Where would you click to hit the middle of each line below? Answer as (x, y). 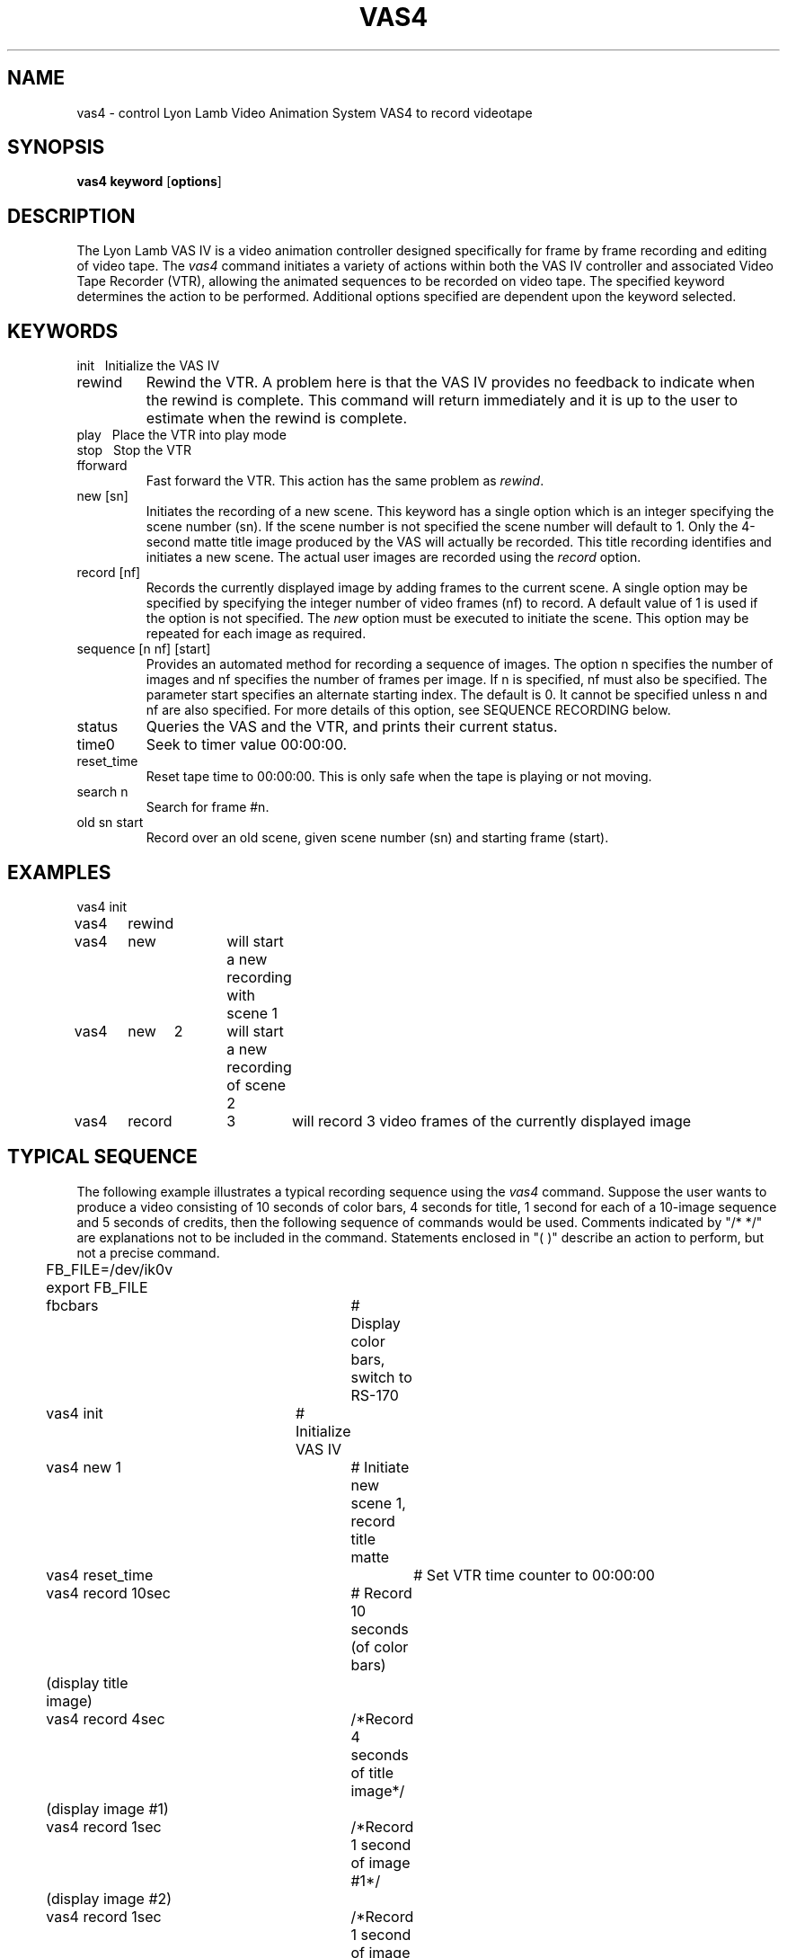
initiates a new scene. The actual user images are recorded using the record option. (393, 557)
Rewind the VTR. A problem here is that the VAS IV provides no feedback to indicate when (451, 383)
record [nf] (109, 573)
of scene (256, 1085)
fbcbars (72, 1305)
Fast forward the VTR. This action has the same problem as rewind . (345, 481)
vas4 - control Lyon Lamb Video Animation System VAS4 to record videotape (305, 112)
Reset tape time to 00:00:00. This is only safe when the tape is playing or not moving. (399, 777)
